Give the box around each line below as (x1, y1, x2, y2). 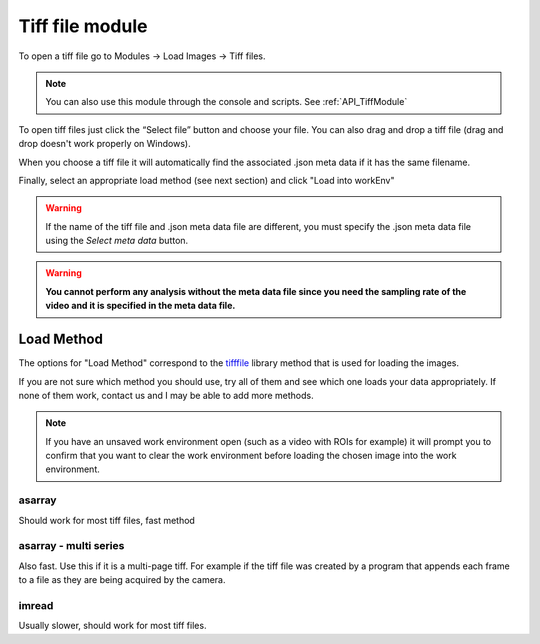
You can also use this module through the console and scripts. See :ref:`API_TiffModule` (45, 96, 408, 108)
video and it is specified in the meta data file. (45, 300, 236, 312)
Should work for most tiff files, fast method (18, 514, 195, 526)
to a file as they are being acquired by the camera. (18, 574, 226, 586)
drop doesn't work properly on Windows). (18, 138, 191, 150)
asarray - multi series (18, 539, 125, 553)
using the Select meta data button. (45, 235, 189, 247)
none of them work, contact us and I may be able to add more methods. (18, 389, 314, 401)
